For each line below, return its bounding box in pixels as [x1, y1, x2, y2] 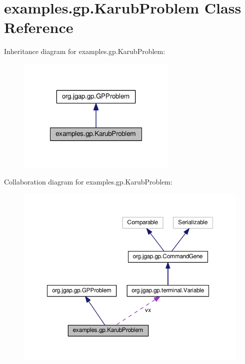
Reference [4, 17, 73, 37]
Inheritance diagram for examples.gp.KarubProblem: [4, 46, 165, 56]
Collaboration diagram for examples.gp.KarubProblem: [4, 176, 172, 186]
